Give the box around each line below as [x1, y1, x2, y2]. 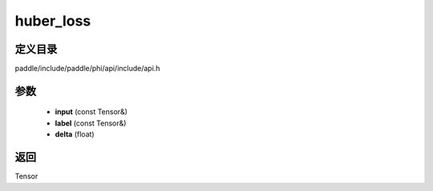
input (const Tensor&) [55, 107, 128, 117]
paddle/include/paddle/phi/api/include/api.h [14, 64, 160, 74]
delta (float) [55, 129, 95, 139]
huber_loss [14, 12, 91, 30]
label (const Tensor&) [55, 118, 127, 128]
